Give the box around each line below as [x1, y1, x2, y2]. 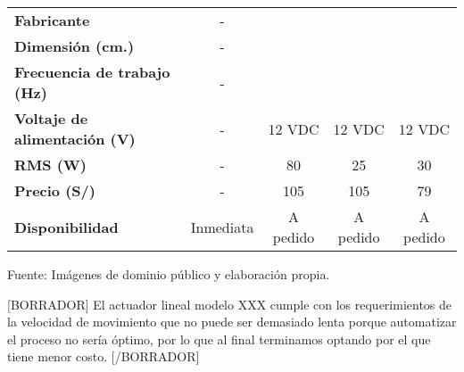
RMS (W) [14, 154, 87, 175]
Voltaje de [14, 108, 88, 128]
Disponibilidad [14, 216, 119, 237]
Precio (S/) [14, 180, 95, 201]
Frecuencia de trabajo [14, 62, 170, 82]
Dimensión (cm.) [14, 36, 135, 56]
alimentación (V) [14, 128, 136, 149]
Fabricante [14, 10, 90, 30]
